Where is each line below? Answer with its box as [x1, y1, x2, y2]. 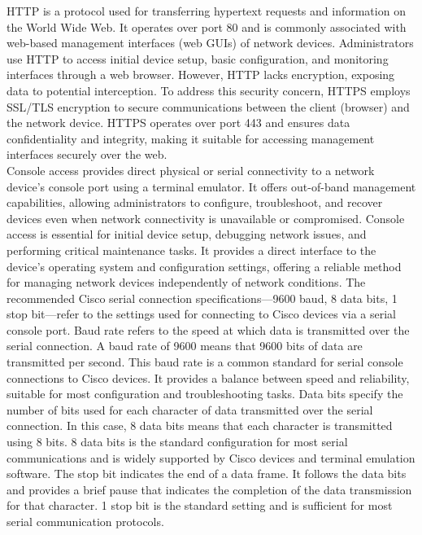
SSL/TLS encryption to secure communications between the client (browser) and [7, 98, 410, 115]
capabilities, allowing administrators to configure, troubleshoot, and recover [7, 194, 383, 211]
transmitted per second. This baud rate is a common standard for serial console [7, 353, 403, 371]
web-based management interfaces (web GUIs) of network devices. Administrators [7, 34, 414, 51]
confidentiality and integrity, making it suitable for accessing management [7, 129, 375, 147]
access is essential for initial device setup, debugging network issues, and [7, 226, 367, 243]
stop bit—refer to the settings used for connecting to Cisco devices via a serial [7, 305, 396, 322]
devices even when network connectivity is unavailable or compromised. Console [7, 209, 405, 226]
